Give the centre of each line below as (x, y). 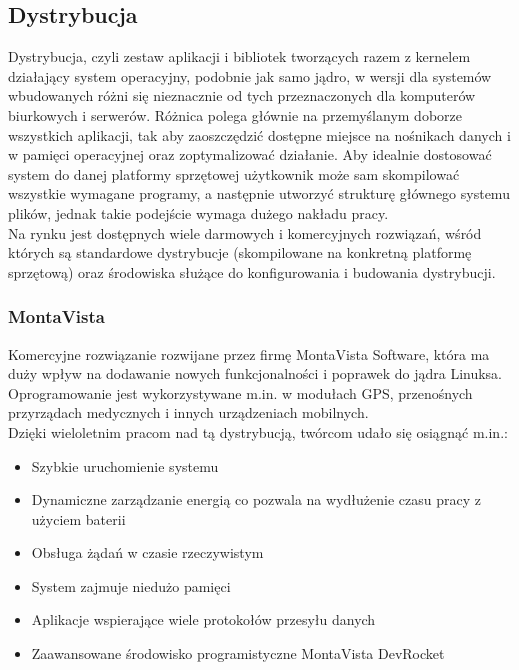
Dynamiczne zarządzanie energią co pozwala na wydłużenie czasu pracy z (256, 499)
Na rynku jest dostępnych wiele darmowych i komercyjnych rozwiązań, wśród (245, 232)
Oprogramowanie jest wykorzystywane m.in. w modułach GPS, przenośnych (240, 392)
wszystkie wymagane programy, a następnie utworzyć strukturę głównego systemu (259, 193)
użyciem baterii (78, 518)
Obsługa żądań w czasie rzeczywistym (147, 552)
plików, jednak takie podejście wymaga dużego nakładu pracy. (198, 212)
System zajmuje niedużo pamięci (131, 585)
